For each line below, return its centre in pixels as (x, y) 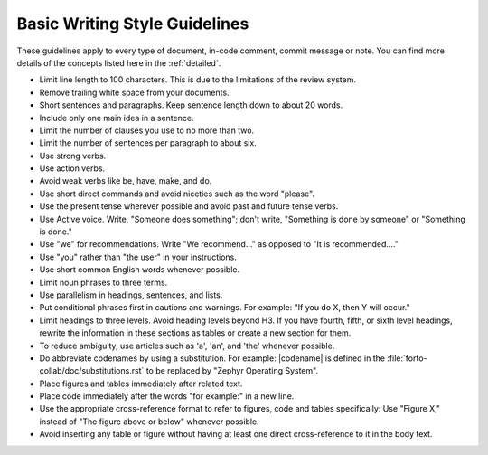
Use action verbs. (72, 168)
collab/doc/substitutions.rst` (92, 371)
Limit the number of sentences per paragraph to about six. (148, 143)
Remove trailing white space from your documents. (134, 92)
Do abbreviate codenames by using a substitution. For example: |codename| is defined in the (212, 358)
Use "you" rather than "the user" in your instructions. (138, 257)
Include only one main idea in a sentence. (117, 118)
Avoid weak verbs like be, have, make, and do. (126, 181)
